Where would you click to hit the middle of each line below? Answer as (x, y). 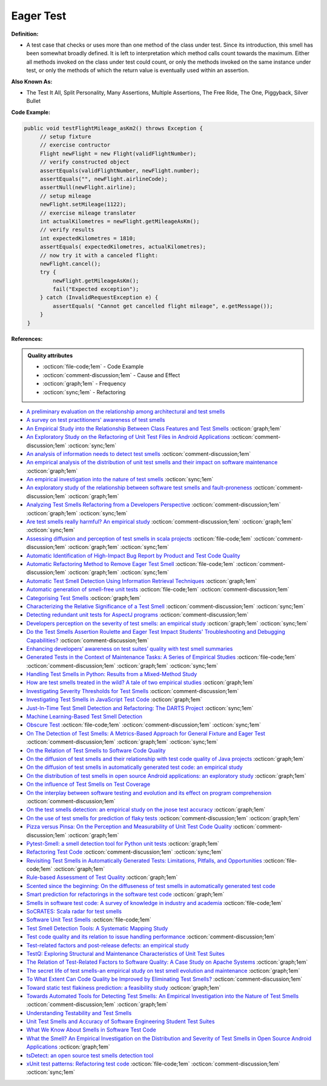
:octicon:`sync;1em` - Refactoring (84, 392)
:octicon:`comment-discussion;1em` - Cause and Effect (111, 375)
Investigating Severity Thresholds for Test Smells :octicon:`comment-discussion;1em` (133, 691)
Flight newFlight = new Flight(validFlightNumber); (118, 153)
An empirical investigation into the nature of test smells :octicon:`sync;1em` (120, 479)
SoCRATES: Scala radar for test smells (74, 912)
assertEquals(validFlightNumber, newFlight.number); (120, 170)
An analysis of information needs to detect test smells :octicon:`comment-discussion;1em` (139, 453)
